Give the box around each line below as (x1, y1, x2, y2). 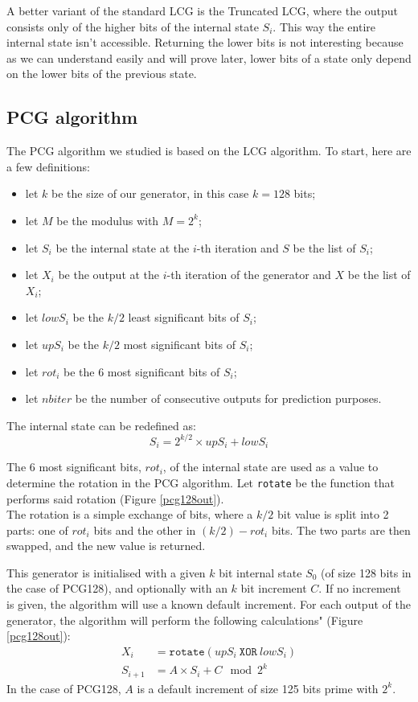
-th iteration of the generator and (166, 266, 331, 283)
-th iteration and (196, 239, 279, 256)
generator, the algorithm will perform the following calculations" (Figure (6, 611, 363, 628)
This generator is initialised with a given (6, 564, 206, 581)
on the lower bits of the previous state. (6, 65, 197, 82)
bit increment (240, 580, 307, 597)
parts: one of (6, 521, 68, 538)
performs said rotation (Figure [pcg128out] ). (6, 490, 224, 507)
